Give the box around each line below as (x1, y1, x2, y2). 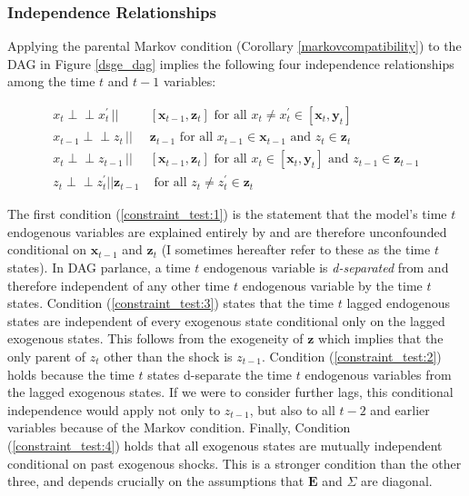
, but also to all (249, 400, 335, 419)
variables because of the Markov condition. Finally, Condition (7, 418, 351, 437)
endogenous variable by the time (242, 275, 423, 294)
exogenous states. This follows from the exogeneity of (7, 329, 304, 348)
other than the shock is (104, 346, 233, 365)
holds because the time (7, 364, 135, 383)
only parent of (7, 346, 86, 365)
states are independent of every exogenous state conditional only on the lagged (7, 311, 445, 330)
